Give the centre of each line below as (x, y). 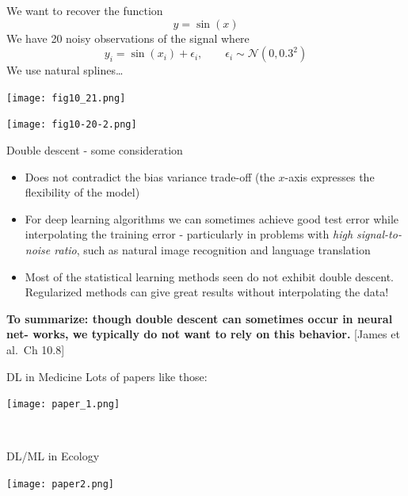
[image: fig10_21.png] (66, 98)
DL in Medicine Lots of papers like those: (107, 376)
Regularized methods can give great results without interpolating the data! (207, 292)
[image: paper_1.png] (63, 404)
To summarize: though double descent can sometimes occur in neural (200, 318)
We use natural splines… (65, 70)
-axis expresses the (330, 176)
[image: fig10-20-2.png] (72, 125)
